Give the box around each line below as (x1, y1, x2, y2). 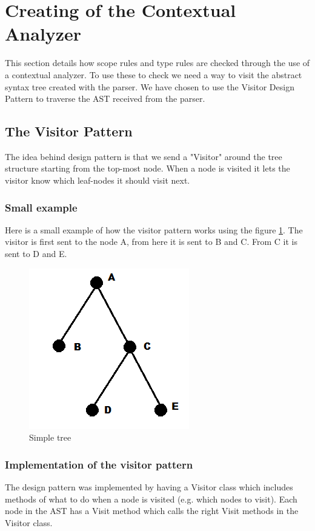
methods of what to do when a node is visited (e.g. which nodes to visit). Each (5, 492, 297, 505)
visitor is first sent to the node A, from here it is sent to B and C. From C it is (5, 235, 297, 248)
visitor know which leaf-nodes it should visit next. (5, 174, 190, 187)
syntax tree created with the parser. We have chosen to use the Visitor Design (5, 80, 294, 93)
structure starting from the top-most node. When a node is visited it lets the (5, 162, 290, 175)
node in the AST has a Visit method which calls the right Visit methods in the (5, 504, 299, 517)
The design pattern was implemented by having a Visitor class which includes (5, 481, 293, 493)
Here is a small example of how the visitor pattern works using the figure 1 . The (5, 223, 303, 236)
